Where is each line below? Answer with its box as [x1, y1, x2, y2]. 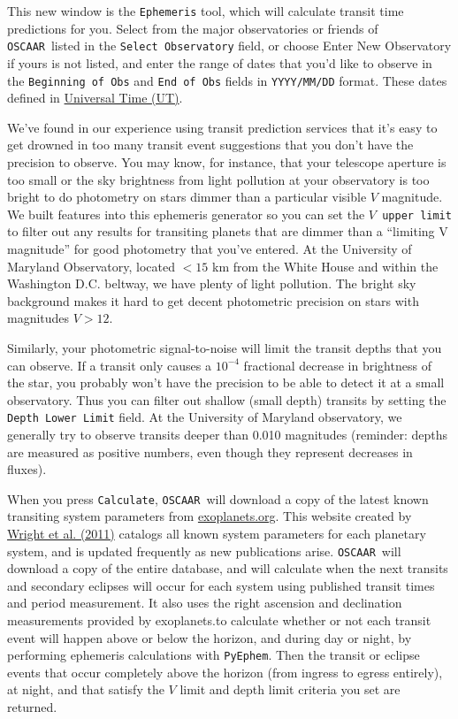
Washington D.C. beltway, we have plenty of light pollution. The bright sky [7, 274, 416, 293]
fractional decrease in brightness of [243, 356, 431, 374]
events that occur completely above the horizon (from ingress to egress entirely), [7, 662, 443, 681]
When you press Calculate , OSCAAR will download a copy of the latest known [7, 489, 429, 508]
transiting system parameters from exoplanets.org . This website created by [7, 507, 412, 525]
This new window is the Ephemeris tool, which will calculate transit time [7, 2, 404, 19]
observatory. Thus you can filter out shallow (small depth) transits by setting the [7, 390, 447, 409]
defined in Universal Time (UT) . [7, 88, 183, 107]
